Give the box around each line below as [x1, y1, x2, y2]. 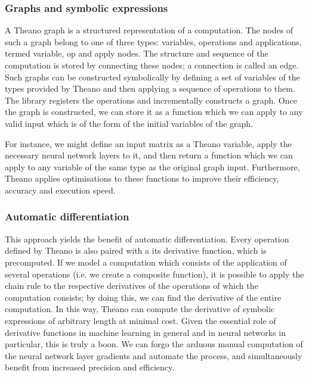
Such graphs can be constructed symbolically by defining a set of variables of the [5, 70, 300, 83]
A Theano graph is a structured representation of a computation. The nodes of [5, 24, 293, 36]
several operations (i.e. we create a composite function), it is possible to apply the [5, 267, 304, 280]
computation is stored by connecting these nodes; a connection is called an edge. [5, 59, 299, 71]
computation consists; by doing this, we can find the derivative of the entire [5, 291, 282, 303]
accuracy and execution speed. [5, 183, 116, 196]
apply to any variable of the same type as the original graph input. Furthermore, [5, 160, 300, 173]
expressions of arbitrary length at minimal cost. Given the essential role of [5, 314, 276, 326]
